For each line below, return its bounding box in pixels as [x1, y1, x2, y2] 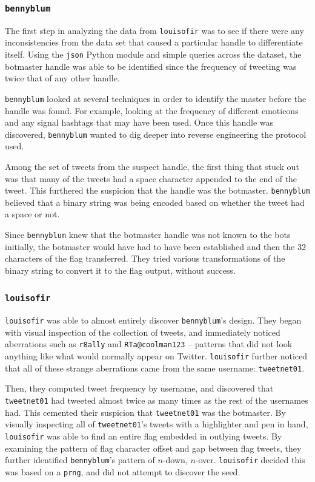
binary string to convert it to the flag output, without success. [5, 263, 236, 276]
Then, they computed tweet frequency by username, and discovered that [5, 382, 274, 395]
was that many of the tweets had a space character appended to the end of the [5, 172, 297, 185]
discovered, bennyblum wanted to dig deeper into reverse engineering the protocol [5, 127, 307, 140]
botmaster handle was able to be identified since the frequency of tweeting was [5, 59, 297, 72]
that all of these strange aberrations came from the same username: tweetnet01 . [5, 361, 305, 374]
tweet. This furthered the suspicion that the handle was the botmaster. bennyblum [5, 184, 310, 197]
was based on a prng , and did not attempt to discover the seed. [5, 465, 240, 478]
